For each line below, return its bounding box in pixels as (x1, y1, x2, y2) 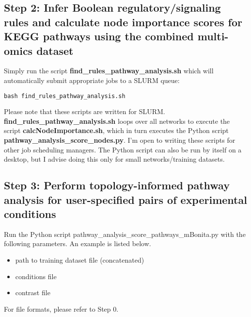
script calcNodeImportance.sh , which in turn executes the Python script (4, 125, 229, 135)
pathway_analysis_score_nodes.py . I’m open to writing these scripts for (4, 135, 235, 145)
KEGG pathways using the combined (4, 29, 194, 44)
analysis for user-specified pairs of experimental (4, 192, 247, 207)
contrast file (15, 287, 50, 298)
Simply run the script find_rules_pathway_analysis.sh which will (4, 66, 214, 76)
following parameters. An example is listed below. (4, 238, 151, 249)
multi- (197, 29, 229, 44)
